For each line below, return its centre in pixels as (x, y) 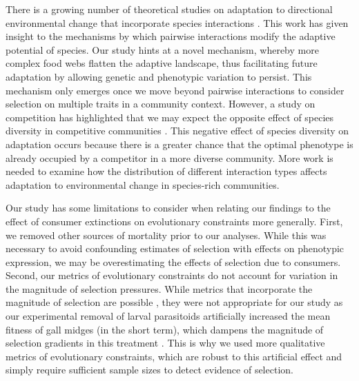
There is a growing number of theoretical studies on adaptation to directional (169, 9)
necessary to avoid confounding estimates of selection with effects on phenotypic (175, 248)
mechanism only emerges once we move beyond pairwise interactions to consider (175, 90)
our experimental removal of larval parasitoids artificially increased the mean (168, 316)
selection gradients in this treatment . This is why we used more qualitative (165, 343)
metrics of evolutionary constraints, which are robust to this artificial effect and (174, 356)
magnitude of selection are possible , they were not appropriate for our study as (174, 302)
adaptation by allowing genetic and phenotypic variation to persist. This (159, 76)
